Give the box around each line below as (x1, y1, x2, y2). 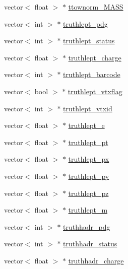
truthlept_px (68, 154, 109, 164)
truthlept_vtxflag (68, 86, 122, 96)
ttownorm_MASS (68, 2, 123, 12)
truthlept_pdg (63, 18, 108, 29)
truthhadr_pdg (63, 221, 110, 232)
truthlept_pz (68, 187, 109, 198)
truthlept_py (68, 170, 109, 181)
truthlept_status (63, 35, 115, 46)
